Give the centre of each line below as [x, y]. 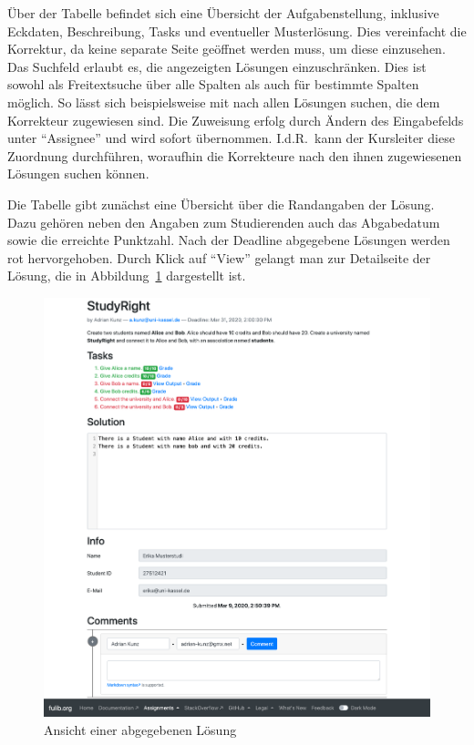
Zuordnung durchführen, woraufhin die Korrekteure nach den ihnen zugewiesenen [235, 155]
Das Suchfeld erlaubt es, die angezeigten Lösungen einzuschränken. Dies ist [217, 66]
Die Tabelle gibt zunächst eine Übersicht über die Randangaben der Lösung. [221, 204]
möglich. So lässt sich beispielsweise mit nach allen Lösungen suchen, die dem [224, 102]
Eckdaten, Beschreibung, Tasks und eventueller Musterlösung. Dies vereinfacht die [237, 31]
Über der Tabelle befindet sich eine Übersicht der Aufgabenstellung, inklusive [223, 13]
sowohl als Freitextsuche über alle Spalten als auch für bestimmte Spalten [213, 84]
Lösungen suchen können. [78, 173]
